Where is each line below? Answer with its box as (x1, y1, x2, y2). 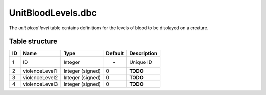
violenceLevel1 (23, 68, 57, 75)
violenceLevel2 (23, 74, 58, 81)
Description (129, 50, 158, 57)
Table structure (9, 37, 58, 46)
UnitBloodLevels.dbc (9, 7, 97, 18)
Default (106, 50, 124, 57)
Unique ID (129, 59, 153, 66)
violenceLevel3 (23, 81, 58, 88)
